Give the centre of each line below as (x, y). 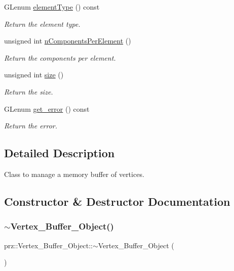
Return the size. (29, 91)
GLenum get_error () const (47, 108)
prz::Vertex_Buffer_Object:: (48, 245)
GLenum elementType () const (52, 7)
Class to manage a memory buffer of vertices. (74, 174)
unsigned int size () (34, 75)
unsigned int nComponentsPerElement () (68, 41)
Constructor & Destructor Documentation (117, 201)
